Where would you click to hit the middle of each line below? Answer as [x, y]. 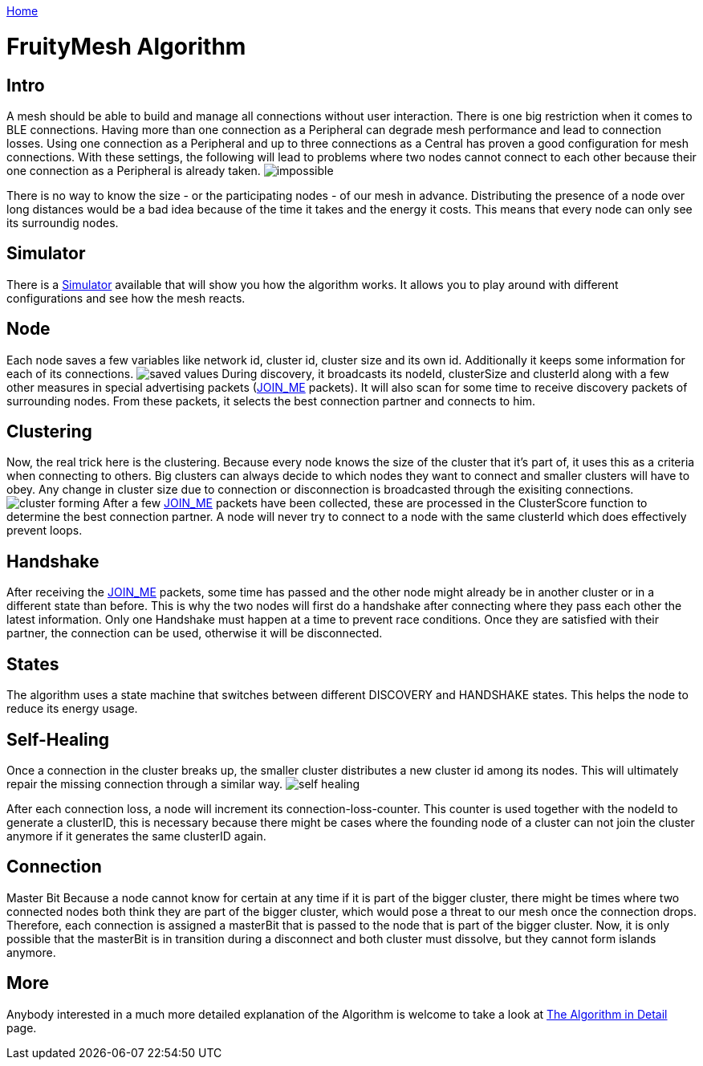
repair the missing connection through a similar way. [145, 783]
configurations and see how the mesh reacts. [126, 298]
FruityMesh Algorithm [126, 46]
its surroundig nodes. [63, 222]
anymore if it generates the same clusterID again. [136, 836]
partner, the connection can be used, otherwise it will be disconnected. [195, 633]
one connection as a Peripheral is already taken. [134, 170]
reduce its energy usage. [72, 709]
